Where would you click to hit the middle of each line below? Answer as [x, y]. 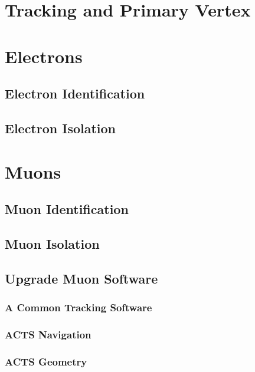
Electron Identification [75, 93]
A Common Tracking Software [79, 307]
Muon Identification [67, 209]
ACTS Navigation [48, 334]
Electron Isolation [61, 128]
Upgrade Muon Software [81, 278]
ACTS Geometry [46, 361]
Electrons [44, 56]
